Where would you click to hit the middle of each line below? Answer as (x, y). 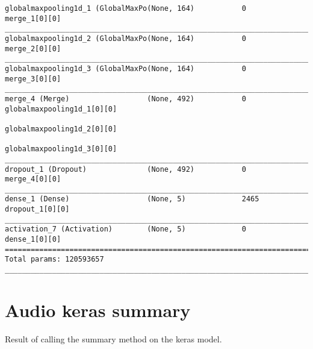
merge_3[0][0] (33, 79)
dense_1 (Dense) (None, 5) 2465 (132, 199)
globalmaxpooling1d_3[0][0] (61, 149)
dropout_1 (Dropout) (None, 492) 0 (126, 169)
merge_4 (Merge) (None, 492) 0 (126, 99)
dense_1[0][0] (33, 240)
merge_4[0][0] (33, 179)
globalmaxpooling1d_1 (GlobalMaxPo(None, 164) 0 (126, 8)
